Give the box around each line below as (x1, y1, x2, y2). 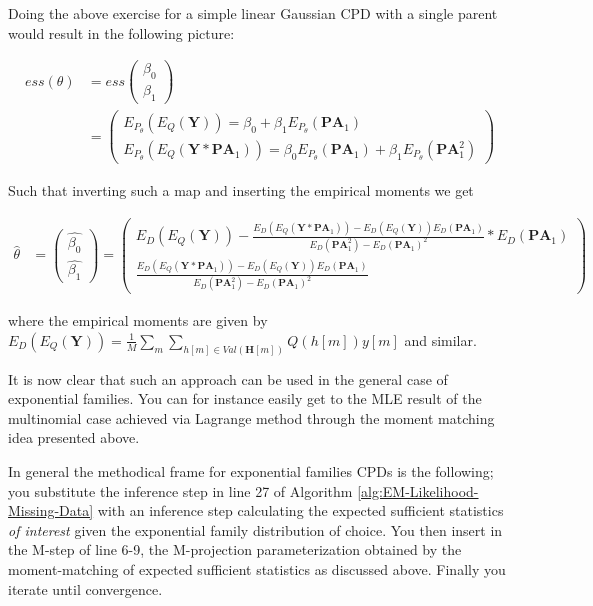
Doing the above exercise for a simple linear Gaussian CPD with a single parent (8, 3, 498, 23)
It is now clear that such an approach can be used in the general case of (8, 368, 448, 389)
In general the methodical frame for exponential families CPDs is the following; (8, 461, 494, 482)
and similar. (404, 329, 477, 350)
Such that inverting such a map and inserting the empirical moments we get (8, 180, 474, 201)
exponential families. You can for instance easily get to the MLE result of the (8, 388, 482, 409)
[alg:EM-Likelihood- (357, 480, 479, 501)
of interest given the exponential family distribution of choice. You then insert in (8, 519, 503, 540)
